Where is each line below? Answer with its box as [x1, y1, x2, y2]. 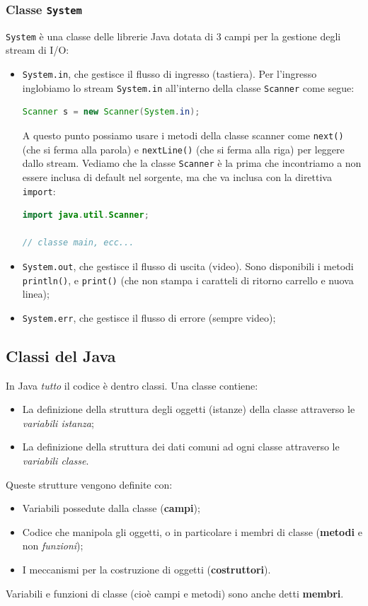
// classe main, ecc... [22, 238, 134, 248]
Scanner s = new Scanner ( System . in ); [22, 107, 200, 117]
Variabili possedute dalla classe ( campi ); [22, 501, 200, 515]
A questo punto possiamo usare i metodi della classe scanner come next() [22, 127, 344, 142]
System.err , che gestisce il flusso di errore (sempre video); [22, 310, 276, 325]
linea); [22, 286, 50, 301]
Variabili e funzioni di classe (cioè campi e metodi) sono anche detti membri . [6, 585, 344, 600]
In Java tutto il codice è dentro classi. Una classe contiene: [6, 378, 258, 392]
